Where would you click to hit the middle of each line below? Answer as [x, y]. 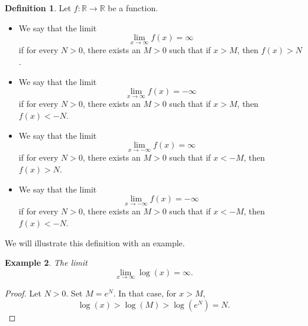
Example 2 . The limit [46, 263]
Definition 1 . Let [38, 8]
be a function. [133, 8]
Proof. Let [23, 293]
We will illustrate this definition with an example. [95, 242]
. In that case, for [145, 293]
